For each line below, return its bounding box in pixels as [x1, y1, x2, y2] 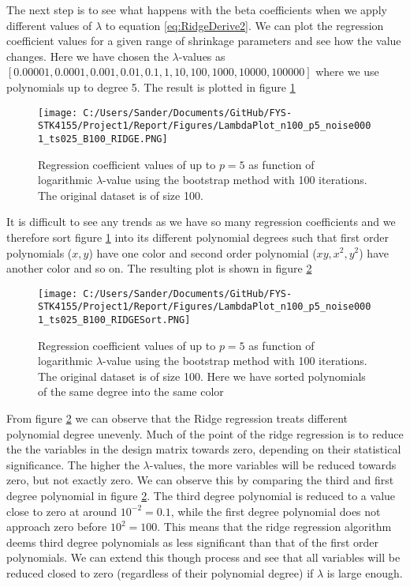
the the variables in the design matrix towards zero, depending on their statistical [6, 441, 401, 457]
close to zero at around [6, 502, 117, 519]
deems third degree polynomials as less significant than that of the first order [6, 533, 379, 550]
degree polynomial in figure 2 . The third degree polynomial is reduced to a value [6, 487, 396, 503]
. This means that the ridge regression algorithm [157, 518, 392, 535]
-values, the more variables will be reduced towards [149, 456, 397, 472]
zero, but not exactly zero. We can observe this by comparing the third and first [6, 472, 394, 488]
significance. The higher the [6, 456, 140, 472]
